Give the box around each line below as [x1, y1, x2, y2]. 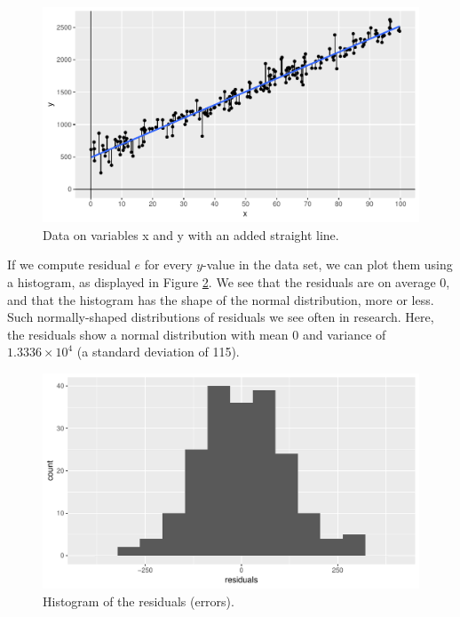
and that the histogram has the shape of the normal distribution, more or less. [7, 290, 434, 308]
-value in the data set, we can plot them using [202, 255, 453, 274]
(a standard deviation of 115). [76, 342, 240, 361]
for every [144, 255, 193, 274]
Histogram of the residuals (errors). [43, 591, 234, 610]
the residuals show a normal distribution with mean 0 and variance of [7, 325, 386, 343]
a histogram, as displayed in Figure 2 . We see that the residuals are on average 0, [7, 273, 450, 291]
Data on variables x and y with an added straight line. [43, 225, 339, 244]
